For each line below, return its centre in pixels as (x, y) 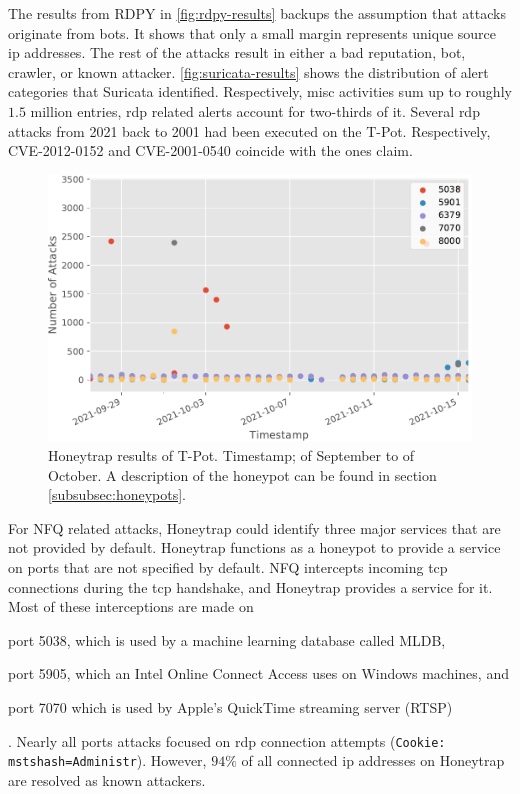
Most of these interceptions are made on (131, 606)
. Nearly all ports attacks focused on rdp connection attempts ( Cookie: (227, 740)
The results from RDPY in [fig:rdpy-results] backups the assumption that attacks (257, 13)
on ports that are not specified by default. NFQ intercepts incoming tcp (228, 566)
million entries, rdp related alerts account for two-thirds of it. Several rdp (255, 110)
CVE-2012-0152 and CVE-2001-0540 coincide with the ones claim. (210, 150)
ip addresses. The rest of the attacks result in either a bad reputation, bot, (237, 52)
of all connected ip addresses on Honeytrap (373, 760)
